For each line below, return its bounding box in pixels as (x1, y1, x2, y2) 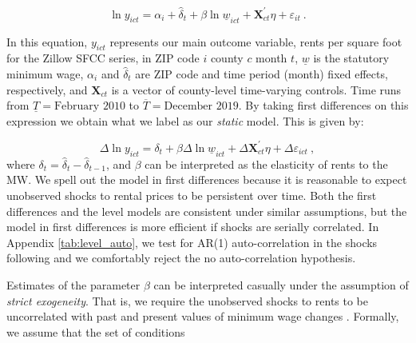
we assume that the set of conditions (6, 323, 185, 340)
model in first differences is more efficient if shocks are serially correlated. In (6, 218, 379, 235)
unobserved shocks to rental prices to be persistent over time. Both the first (6, 186, 377, 203)
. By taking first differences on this (238, 97, 409, 114)
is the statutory (313, 50, 390, 66)
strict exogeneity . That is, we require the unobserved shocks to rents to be (6, 292, 369, 309)
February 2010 (53, 101, 125, 113)
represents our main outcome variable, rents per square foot (109, 33, 402, 50)
